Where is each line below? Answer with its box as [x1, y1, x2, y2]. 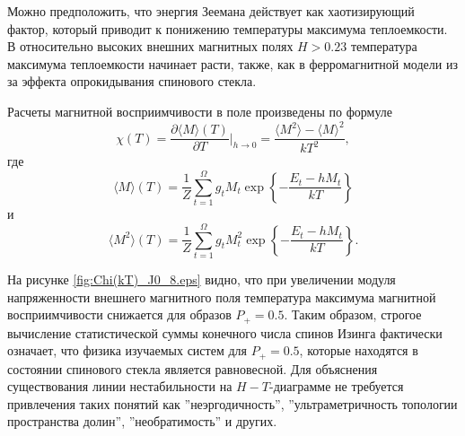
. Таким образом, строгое [284, 305, 422, 324]
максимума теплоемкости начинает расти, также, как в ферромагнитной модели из [7, 54, 458, 73]
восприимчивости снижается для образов [7, 305, 232, 324]
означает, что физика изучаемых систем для [7, 341, 247, 360]
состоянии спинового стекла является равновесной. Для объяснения [7, 359, 378, 378]
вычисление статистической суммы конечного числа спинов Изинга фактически [7, 323, 443, 342]
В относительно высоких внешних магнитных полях [7, 37, 294, 56]
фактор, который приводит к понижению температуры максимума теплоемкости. [7, 19, 448, 38]
